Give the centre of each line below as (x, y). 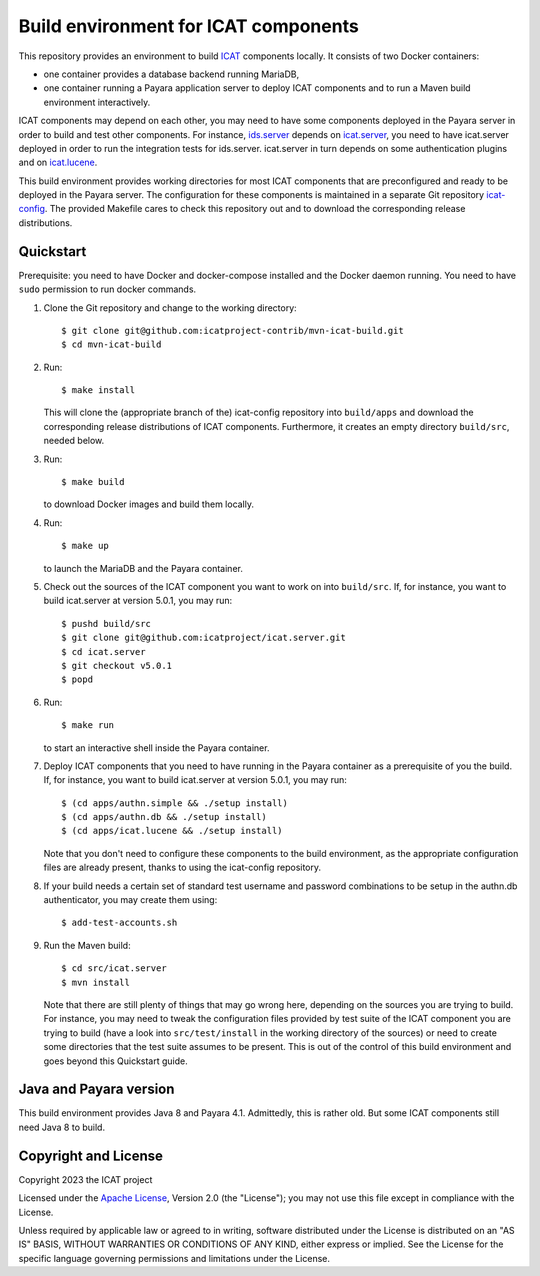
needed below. (74, 441)
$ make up (85, 546)
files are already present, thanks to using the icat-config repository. (182, 867)
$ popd (77, 679)
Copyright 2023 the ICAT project (85, 1179)
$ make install (98, 390)
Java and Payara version (96, 1089)
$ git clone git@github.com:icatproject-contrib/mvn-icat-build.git (232, 330)
